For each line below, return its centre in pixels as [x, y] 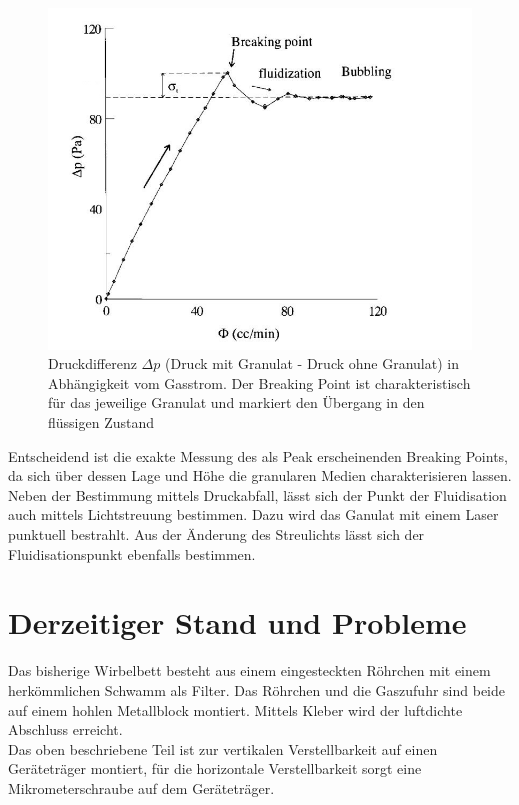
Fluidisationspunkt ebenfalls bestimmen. [132, 553]
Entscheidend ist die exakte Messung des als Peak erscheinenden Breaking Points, [258, 455]
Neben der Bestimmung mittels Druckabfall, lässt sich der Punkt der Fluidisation [257, 494]
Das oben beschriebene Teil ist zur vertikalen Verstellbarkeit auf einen [223, 748]
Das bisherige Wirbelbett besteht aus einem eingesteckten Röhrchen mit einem [249, 670]
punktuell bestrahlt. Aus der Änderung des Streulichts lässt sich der [216, 534]
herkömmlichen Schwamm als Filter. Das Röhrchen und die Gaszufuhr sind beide [256, 689]
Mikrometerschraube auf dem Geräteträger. [141, 787]
